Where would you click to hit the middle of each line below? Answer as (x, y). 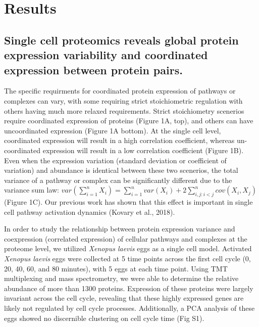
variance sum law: (32, 190)
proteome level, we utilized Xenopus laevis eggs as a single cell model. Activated (128, 248)
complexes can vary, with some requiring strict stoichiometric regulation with (123, 100)
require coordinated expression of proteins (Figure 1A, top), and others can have (129, 121)
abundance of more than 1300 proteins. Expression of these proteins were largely (129, 288)
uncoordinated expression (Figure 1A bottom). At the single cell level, (113, 130)
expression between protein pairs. (93, 69)
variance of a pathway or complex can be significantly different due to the (118, 180)
